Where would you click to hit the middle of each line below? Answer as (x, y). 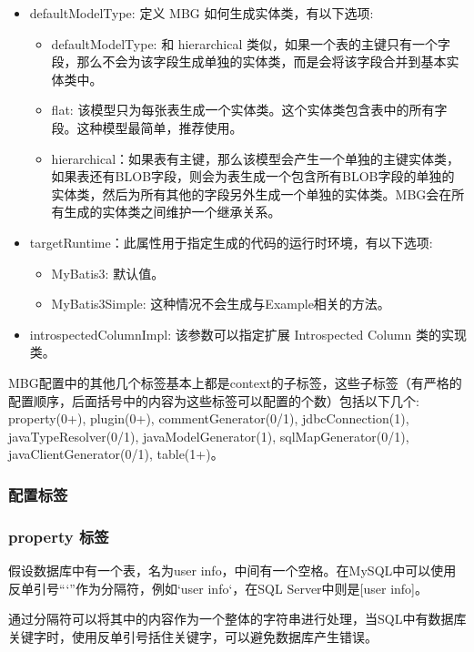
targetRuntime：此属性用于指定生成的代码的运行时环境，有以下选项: (231, 242)
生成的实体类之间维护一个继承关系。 (172, 212)
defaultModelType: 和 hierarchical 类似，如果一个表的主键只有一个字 (251, 43)
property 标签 (59, 536)
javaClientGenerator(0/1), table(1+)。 (116, 454)
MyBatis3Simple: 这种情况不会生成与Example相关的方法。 (221, 304)
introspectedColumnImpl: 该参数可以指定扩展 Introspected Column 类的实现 (248, 334)
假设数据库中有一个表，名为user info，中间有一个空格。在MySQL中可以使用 (232, 570)
